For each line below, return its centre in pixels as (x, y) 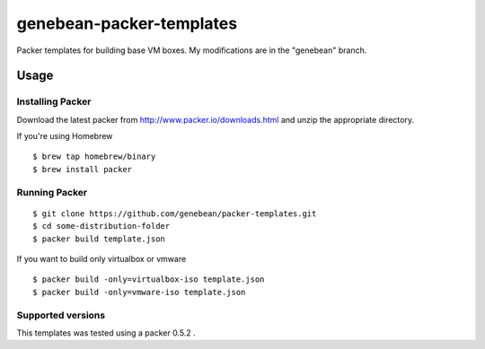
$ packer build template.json (99, 239)
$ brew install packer (83, 169)
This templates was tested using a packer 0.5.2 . (106, 333)
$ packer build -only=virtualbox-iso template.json (149, 279)
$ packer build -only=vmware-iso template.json (139, 292)
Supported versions (61, 315)
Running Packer (52, 192)
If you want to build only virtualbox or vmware (101, 259)
